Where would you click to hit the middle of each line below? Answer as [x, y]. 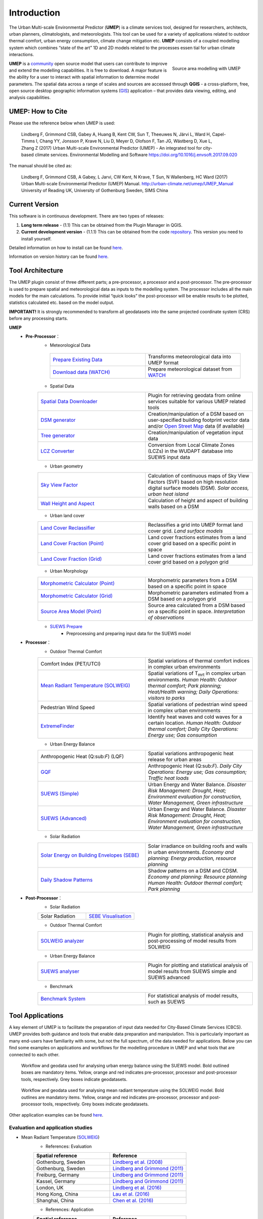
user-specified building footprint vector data [199, 420]
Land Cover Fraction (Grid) [71, 559]
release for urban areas [175, 760]
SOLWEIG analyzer [62, 941]
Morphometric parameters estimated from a [198, 593]
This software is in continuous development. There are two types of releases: [87, 216]
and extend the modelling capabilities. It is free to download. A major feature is [88, 70]
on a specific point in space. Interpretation [197, 611]
